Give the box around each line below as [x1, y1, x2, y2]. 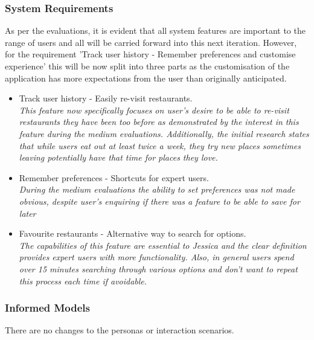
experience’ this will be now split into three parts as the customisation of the [5, 60, 290, 72]
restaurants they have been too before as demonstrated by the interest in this [19, 115, 299, 128]
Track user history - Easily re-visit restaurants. [19, 92, 193, 104]
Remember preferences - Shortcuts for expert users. [19, 171, 209, 184]
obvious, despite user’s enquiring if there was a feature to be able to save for [19, 194, 300, 207]
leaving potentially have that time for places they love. [19, 151, 218, 164]
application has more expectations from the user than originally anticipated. [5, 71, 287, 84]
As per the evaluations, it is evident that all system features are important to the [5, 24, 306, 37]
